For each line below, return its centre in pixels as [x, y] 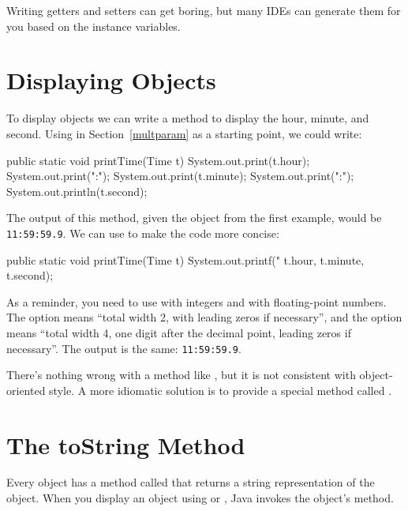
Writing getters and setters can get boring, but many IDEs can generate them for [204, 10]
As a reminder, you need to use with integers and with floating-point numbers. [197, 301]
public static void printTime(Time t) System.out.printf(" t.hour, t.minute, [185, 259]
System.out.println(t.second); [77, 191]
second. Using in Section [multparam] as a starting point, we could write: [184, 133]
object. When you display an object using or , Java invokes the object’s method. [200, 498]
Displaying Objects [111, 80]
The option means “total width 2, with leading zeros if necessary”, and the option [204, 317]
